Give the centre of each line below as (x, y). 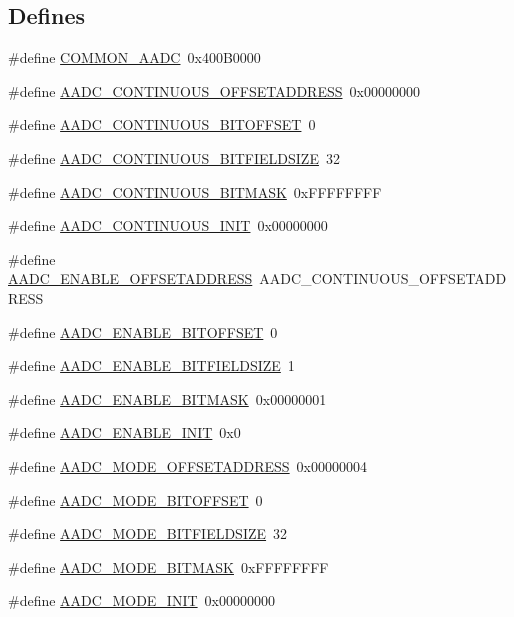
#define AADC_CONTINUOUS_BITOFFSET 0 (162, 124)
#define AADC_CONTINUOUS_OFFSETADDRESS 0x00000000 (214, 90)
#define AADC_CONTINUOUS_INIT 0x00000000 (168, 225)
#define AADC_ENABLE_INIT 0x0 (124, 432)
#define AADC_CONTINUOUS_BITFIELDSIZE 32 (174, 157)
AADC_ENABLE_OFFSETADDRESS (130, 278)
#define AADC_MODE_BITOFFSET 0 (135, 499)
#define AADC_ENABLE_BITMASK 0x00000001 (167, 398)
